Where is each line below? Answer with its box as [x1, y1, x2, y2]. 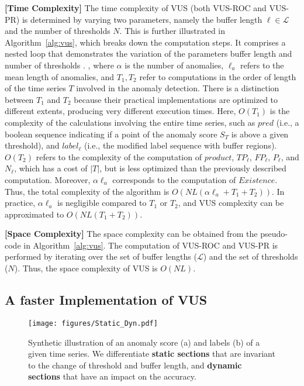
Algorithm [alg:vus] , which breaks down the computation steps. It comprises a [5, 36, 286, 48]
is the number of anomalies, [125, 58, 224, 71]
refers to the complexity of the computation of [36, 150, 202, 163]
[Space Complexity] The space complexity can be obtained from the [5, 228, 258, 240]
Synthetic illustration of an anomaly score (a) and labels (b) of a [28, 336, 260, 348]
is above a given [231, 127, 289, 140]
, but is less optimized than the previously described [99, 162, 286, 174]
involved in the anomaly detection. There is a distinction [76, 82, 279, 94]
